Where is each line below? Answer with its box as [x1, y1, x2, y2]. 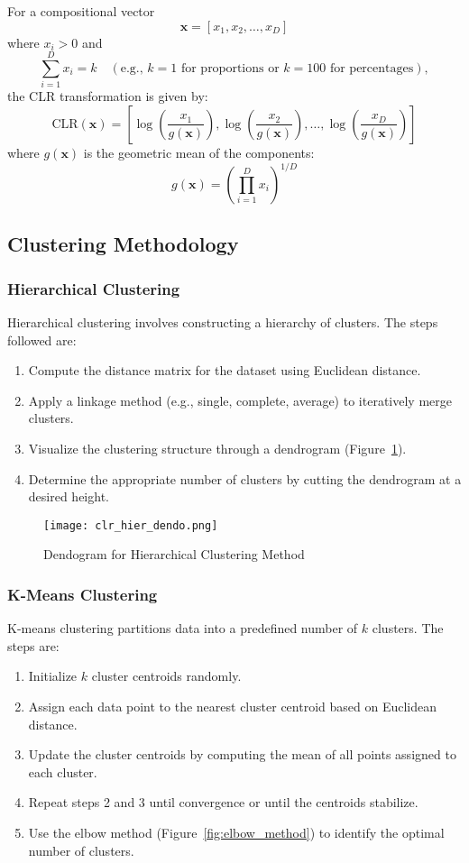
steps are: [7, 636, 60, 655]
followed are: [7, 330, 77, 349]
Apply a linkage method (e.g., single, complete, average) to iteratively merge [28, 390, 452, 409]
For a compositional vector [7, 2, 155, 20]
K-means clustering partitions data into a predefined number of [7, 619, 358, 638]
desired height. [28, 487, 109, 506]
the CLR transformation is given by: [7, 87, 208, 106]
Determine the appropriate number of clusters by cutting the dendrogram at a [28, 469, 462, 488]
